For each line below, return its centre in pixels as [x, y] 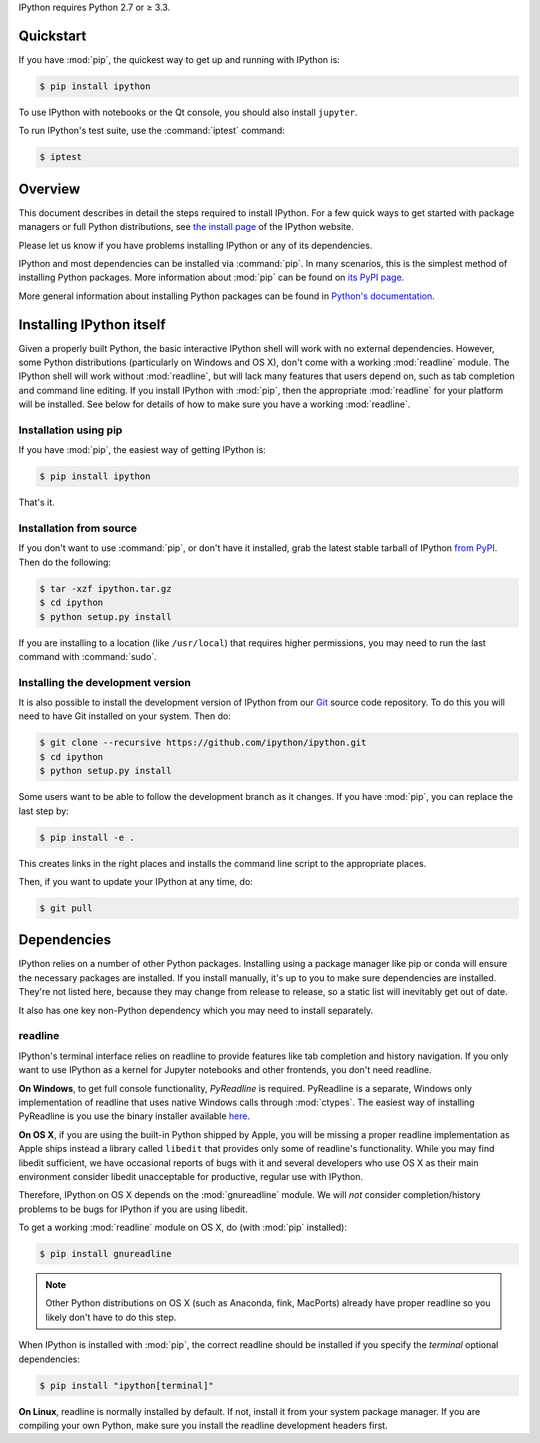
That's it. [36, 502]
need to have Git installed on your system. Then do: [125, 716]
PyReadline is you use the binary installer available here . [134, 1116]
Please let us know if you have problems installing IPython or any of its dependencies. [195, 245]
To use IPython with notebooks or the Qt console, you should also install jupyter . [188, 112]
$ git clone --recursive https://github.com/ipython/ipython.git [203, 743]
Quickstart [52, 35]
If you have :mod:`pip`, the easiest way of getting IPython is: [142, 450]
